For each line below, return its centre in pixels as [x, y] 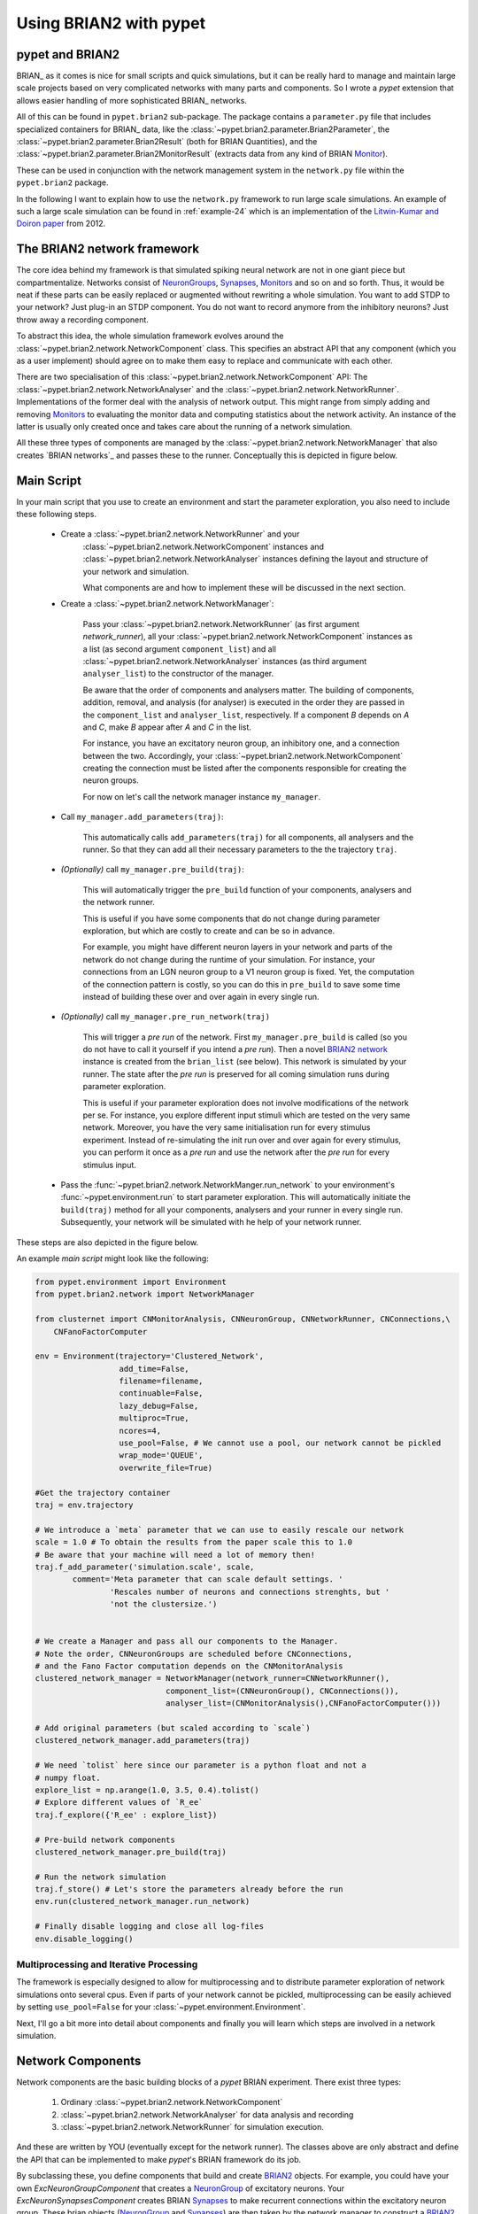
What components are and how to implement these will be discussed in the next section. [244, 587]
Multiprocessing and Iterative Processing [107, 1964]
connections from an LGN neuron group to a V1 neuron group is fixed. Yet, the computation [249, 972]
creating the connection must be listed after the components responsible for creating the [245, 768]
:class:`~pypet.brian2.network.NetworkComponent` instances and [204, 546]
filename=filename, [161, 1381]
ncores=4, [140, 1431]
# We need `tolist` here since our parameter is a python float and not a [201, 1765]
